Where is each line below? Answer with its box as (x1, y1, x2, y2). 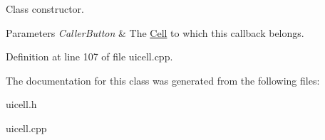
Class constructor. (6, 1, 84, 16)
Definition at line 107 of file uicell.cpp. (6, 49, 173, 64)
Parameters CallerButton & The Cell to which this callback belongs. (6, 25, 304, 40)
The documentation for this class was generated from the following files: (6, 72, 320, 87)
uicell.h (6, 97, 37, 112)
